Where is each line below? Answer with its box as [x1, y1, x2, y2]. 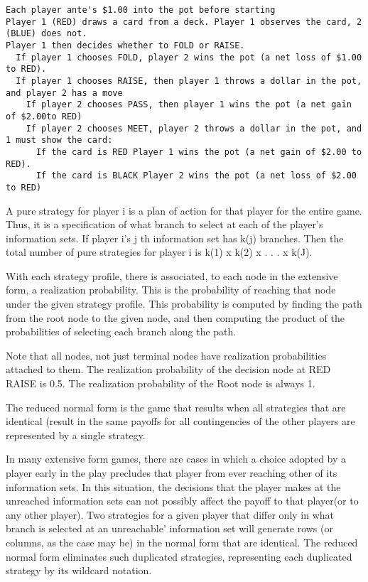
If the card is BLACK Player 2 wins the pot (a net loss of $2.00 [36, 171, 357, 181]
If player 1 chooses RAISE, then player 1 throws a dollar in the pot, [16, 75, 362, 86]
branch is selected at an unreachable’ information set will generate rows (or [6, 521, 333, 536]
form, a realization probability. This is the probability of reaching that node [6, 282, 336, 297]
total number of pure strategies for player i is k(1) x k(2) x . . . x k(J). [6, 244, 313, 259]
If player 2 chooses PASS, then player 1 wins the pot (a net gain [26, 99, 352, 110]
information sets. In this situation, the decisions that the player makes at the [6, 479, 341, 494]
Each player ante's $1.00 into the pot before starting [6, 5, 276, 15]
